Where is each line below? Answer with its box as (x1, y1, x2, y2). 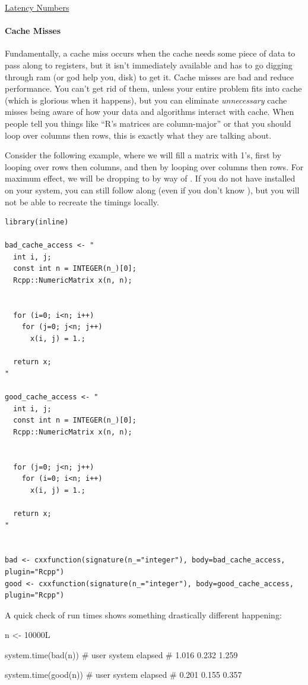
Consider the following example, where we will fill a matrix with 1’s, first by (5, 149, 281, 161)
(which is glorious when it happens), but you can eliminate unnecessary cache (5, 93, 287, 106)
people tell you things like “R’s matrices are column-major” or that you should (5, 117, 291, 129)
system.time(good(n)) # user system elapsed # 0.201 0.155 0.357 (5, 668, 242, 681)
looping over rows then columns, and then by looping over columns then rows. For (5, 160, 304, 173)
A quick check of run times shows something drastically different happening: (5, 608, 282, 621)
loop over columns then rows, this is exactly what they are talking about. (5, 129, 272, 141)
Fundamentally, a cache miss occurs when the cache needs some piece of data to (5, 47, 296, 60)
